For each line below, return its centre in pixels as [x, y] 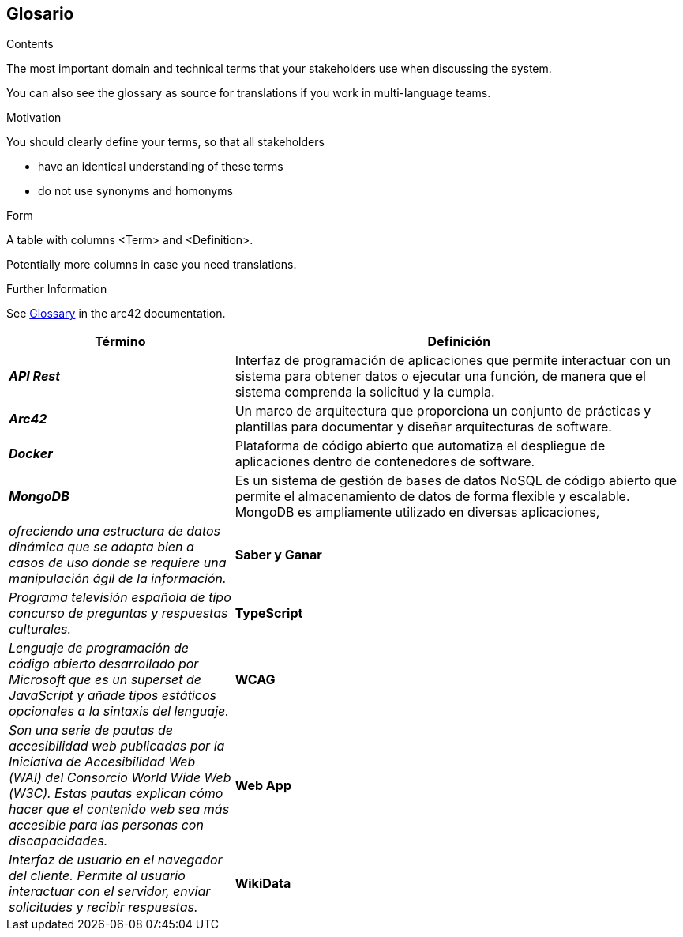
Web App [263, 786]
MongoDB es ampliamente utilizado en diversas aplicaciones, [417, 512]
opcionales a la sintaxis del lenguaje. [119, 711]
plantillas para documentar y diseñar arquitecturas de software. [423, 427]
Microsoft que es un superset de [105, 680]
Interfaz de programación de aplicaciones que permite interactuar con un [452, 361]
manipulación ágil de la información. [118, 579]
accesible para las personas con [106, 825]
